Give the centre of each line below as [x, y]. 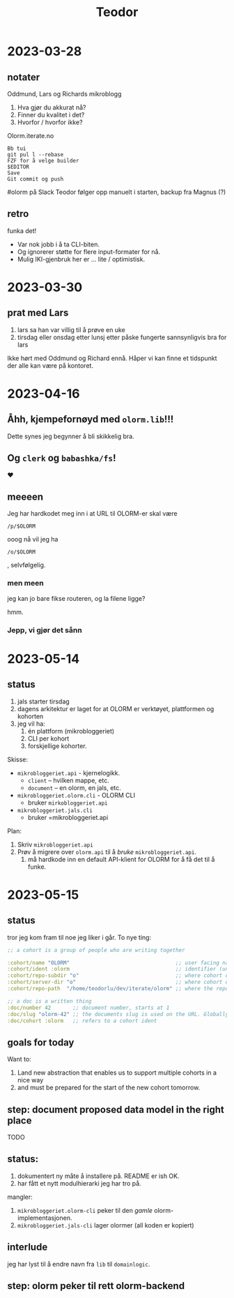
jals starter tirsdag [43, 701]
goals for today [41, 1042]
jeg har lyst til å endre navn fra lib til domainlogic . [79, 1264]
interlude [28, 1247]
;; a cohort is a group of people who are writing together [96, 950]
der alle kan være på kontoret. [50, 365]
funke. [37, 867]
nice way [30, 1080]
